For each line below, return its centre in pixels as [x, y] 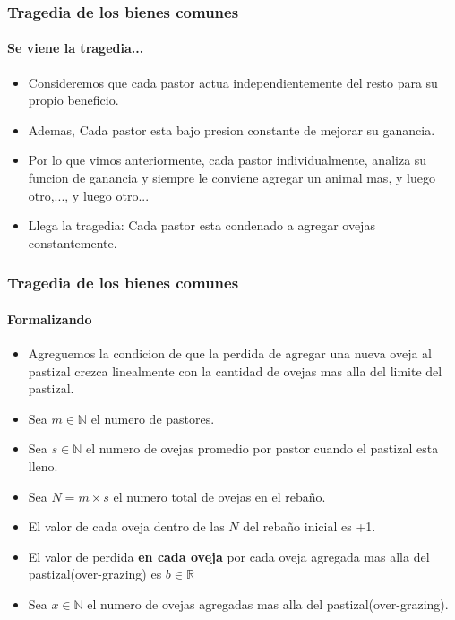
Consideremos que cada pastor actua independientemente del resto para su [233, 82]
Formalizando [50, 319]
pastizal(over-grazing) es [95, 574]
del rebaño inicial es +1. [309, 526]
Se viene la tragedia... [76, 48]
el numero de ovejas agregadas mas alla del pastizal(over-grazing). [268, 603]
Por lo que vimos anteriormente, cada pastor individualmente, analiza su [227, 160]
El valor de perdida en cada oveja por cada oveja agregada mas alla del [229, 556]
